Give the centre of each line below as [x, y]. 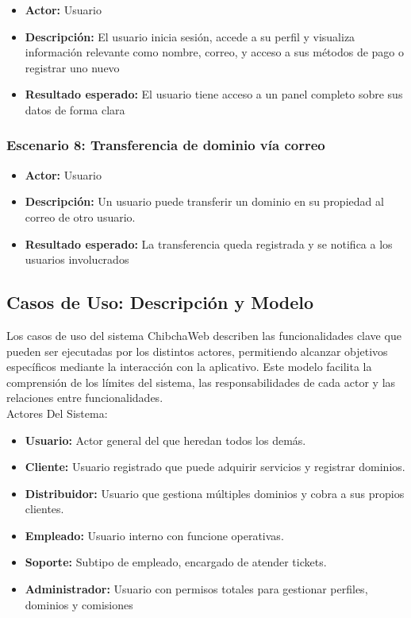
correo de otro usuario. [80, 216]
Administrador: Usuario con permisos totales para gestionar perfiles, [196, 589]
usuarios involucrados [77, 259]
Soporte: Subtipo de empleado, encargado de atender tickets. [176, 562]
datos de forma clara [75, 109]
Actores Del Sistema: [57, 413]
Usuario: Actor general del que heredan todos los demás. [165, 440]
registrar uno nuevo [72, 67]
